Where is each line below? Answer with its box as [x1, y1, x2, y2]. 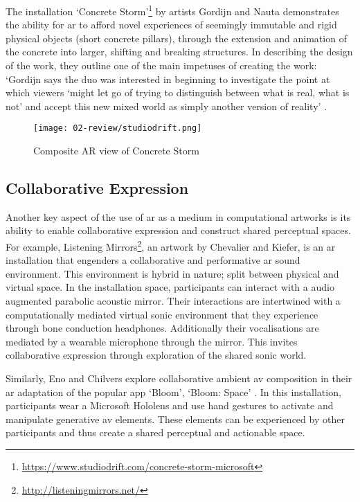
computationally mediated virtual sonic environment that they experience [6, 307, 318, 321]
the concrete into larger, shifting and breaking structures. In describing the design [6, 44, 353, 59]
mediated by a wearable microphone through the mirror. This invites [6, 334, 298, 348]
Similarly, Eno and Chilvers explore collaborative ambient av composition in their [6, 371, 352, 386]
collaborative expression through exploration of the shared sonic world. [6, 348, 307, 362]
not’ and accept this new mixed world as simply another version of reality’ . [6, 98, 327, 113]
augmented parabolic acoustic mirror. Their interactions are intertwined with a [6, 294, 341, 308]
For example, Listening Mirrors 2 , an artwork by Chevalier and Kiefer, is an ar [6, 237, 336, 253]
